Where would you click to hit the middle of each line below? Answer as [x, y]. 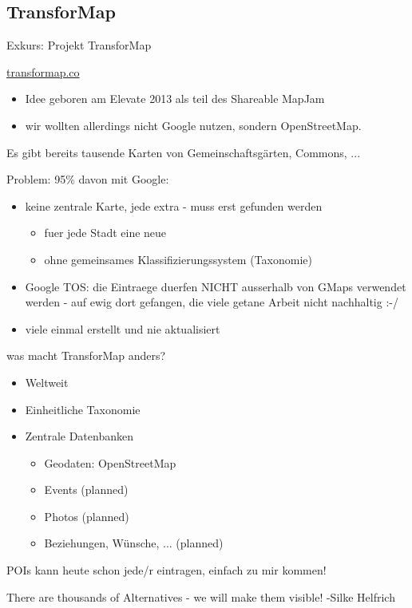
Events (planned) [86, 490]
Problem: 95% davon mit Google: [88, 179]
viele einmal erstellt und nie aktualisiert [123, 328]
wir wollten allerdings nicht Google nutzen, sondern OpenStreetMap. [193, 125]
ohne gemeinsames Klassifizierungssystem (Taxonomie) [178, 259]
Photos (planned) [87, 516]
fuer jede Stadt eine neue [105, 233]
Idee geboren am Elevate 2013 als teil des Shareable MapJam [175, 99]
